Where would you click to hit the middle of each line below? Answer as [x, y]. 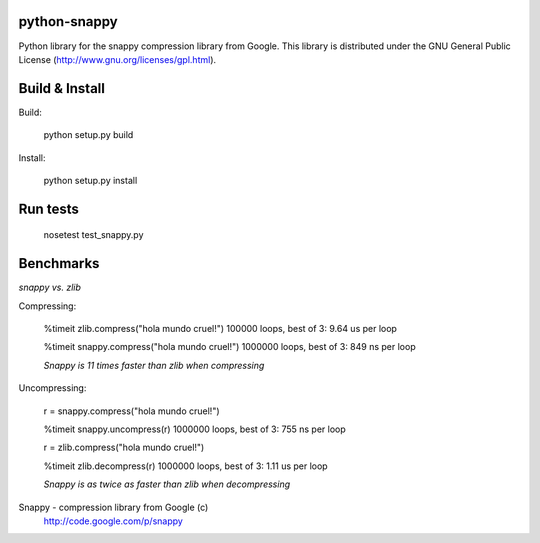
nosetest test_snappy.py [93, 235]
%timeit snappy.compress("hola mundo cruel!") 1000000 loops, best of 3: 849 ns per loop [229, 347]
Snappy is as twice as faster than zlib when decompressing [166, 484]
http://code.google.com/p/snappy [113, 521]
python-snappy [68, 21]
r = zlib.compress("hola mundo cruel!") [124, 447]
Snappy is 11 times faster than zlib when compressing [154, 365]
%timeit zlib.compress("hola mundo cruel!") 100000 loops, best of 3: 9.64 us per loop [220, 329]
